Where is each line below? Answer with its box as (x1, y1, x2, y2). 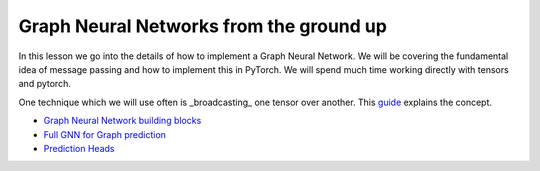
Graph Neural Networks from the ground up (18, 15, 387, 37)
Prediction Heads (43, 142, 115, 154)
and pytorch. (18, 78, 72, 90)
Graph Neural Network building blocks (43, 115, 202, 127)
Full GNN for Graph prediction (43, 128, 167, 140)
